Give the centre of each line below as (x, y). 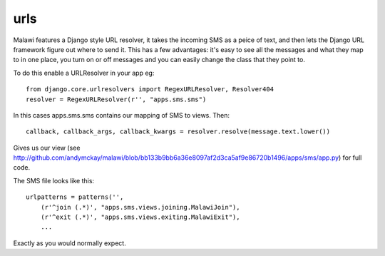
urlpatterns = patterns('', (75, 197)
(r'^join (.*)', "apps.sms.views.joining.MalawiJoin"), (140, 207)
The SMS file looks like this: (54, 180)
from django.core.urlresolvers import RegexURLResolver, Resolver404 (150, 89)
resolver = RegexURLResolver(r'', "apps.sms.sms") (116, 99)
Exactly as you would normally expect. (70, 243)
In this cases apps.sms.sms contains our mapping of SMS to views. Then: (122, 115)
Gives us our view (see (47, 148)
